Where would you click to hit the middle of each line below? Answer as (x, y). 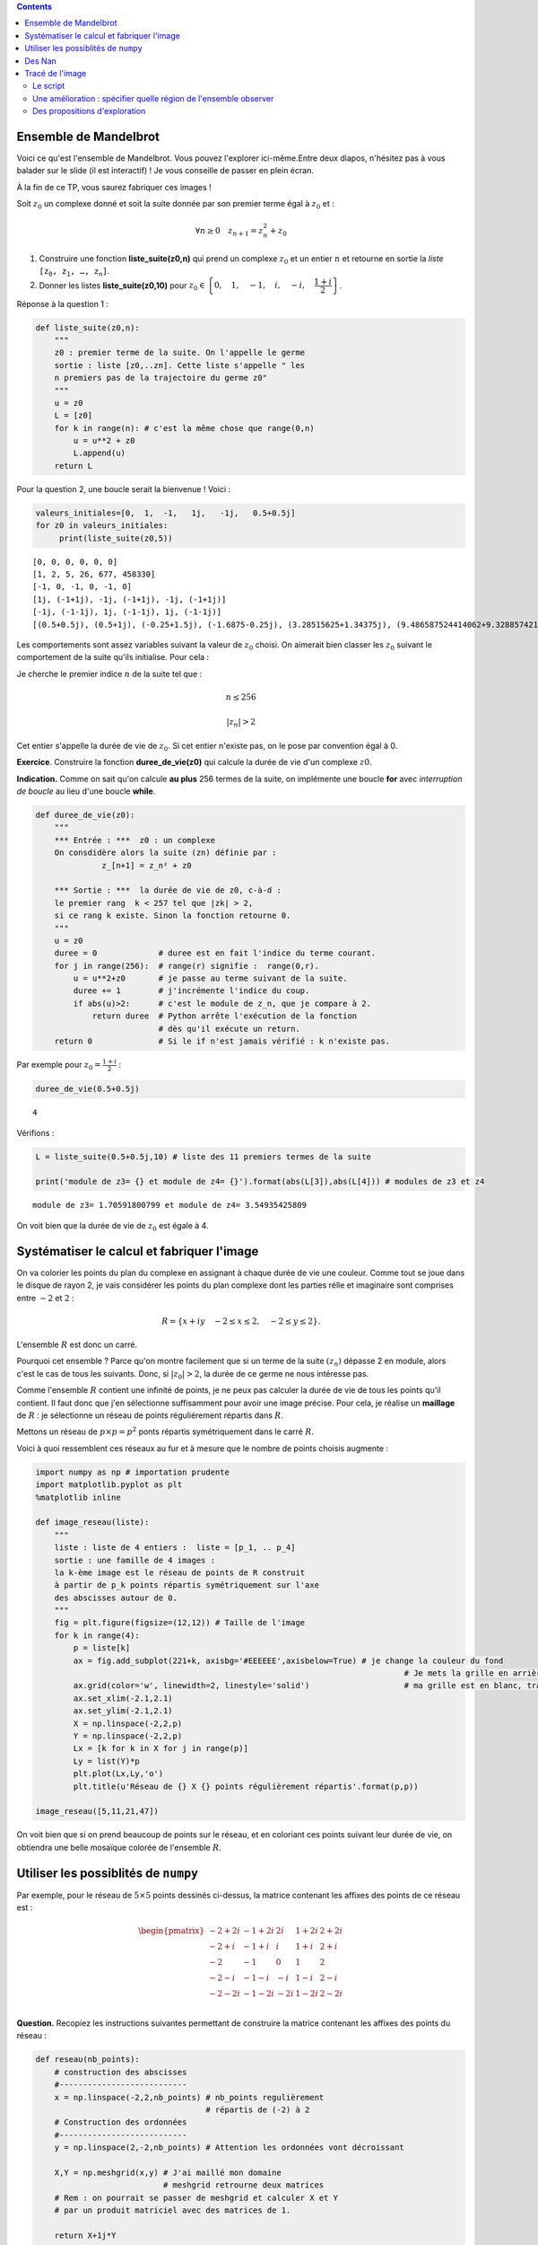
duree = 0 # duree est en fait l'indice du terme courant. (215, 953)
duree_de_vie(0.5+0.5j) (88, 1089)
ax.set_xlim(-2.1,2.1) (123, 1698)
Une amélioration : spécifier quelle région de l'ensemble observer (153, 98)
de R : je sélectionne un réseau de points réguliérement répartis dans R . (150, 1415)
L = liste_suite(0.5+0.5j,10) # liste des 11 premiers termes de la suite (204, 1157)
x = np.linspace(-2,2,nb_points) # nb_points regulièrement (189, 2097)
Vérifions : (35, 1132)
